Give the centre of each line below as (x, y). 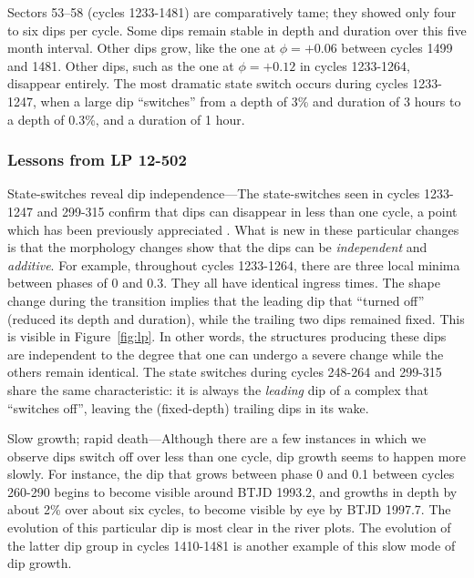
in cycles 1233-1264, (355, 65)
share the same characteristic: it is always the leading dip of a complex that (218, 389)
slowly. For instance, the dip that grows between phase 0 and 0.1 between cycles (231, 474)
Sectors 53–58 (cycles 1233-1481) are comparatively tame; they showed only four (232, 12)
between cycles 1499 (397, 48)
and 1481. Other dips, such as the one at (121, 65)
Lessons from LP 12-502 (97, 160)
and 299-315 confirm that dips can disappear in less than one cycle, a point (247, 211)
